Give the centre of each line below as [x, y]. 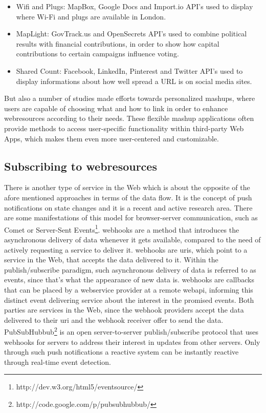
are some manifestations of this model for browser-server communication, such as [131, 218]
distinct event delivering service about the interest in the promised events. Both [129, 300]
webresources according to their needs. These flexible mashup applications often [129, 118]
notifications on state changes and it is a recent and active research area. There [128, 207]
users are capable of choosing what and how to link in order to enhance [116, 108]
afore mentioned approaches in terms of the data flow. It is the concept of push [128, 197]
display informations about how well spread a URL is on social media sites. [134, 81]
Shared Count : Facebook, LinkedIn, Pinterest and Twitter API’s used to [129, 70]
